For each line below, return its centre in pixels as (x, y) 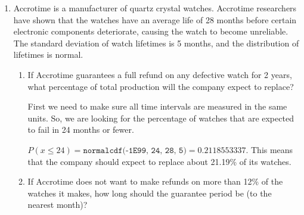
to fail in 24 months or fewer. (81, 130)
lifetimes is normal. (48, 54)
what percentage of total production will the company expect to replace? (161, 86)
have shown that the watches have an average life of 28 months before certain (155, 19)
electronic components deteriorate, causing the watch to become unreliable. (151, 31)
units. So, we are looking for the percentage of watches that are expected (161, 118)
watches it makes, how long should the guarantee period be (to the (150, 193)
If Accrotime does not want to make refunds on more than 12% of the (155, 181)
